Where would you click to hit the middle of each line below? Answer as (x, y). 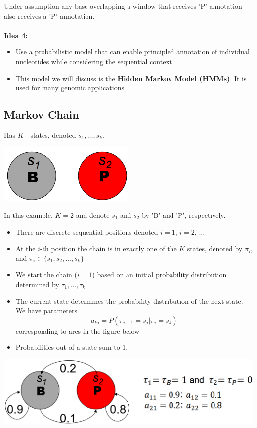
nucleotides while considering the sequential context (94, 61)
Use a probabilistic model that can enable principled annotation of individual (132, 52)
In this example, (28, 215)
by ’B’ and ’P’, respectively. (184, 215)
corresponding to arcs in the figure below (78, 330)
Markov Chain (42, 114)
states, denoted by (215, 248)
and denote (93, 215)
